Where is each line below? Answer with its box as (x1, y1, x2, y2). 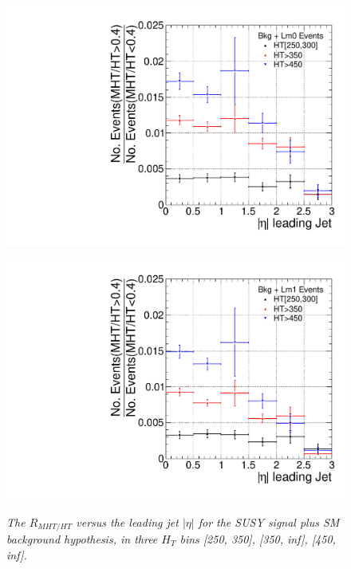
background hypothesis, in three (6, 530, 158, 547)
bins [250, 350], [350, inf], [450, (179, 530, 336, 547)
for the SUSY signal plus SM (198, 513, 340, 530)
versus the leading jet (76, 513, 179, 530)
